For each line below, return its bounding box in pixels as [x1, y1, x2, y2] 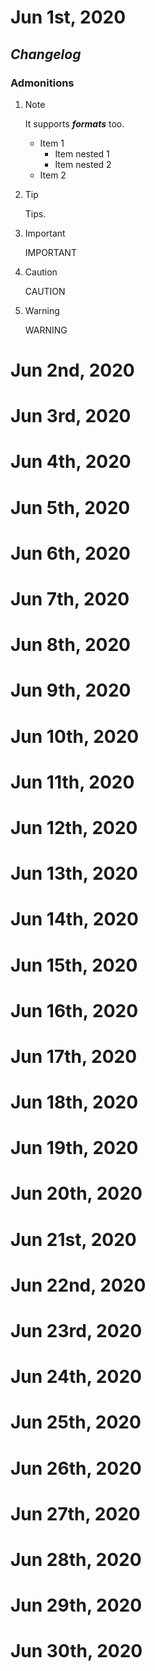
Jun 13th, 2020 [10, 862, 138, 885]
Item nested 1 [54, 147, 110, 160]
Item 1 [39, 137, 65, 149]
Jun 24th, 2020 [10, 1366, 142, 1388]
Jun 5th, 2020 [10, 496, 131, 519]
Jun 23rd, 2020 [10, 1320, 143, 1342]
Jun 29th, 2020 [10, 1594, 143, 1617]
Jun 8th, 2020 [10, 634, 131, 656]
